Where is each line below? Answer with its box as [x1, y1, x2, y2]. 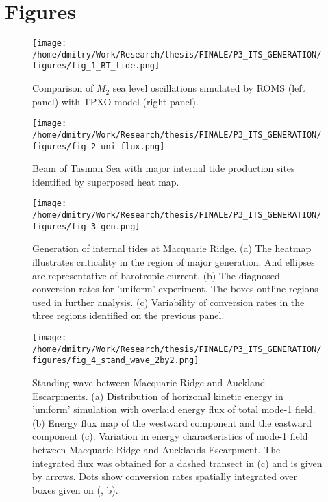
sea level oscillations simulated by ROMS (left [112, 81, 306, 95]
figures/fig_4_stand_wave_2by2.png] [32, 355, 199, 366]
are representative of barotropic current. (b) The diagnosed [32, 268, 280, 282]
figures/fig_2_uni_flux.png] [32, 141, 165, 151]
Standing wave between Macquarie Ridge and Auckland [32, 375, 266, 389]
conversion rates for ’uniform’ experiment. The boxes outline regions [32, 281, 318, 296]
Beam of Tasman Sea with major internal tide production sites [32, 161, 295, 175]
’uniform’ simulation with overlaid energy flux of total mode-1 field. [32, 402, 316, 416]
